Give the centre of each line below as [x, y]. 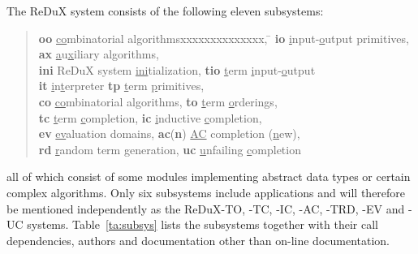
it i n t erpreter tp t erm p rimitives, [121, 86]
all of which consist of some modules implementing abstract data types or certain [209, 177]
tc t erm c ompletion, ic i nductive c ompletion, [150, 117]
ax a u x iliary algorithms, [99, 54]
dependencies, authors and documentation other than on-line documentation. [198, 240]
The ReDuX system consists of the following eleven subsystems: [165, 11]
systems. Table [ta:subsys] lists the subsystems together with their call [203, 224]
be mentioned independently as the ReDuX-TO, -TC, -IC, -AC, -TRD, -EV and [206, 208]
